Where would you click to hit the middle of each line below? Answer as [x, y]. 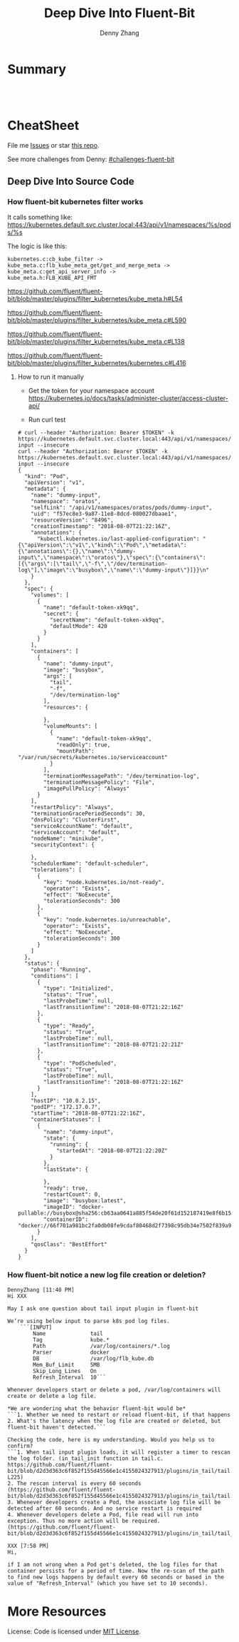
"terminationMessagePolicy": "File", [99, 783]
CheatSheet [43, 125]
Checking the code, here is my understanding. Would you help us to [111, 1439]
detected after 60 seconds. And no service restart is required [105, 1508]
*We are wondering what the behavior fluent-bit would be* [97, 1408]
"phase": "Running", [61, 970]
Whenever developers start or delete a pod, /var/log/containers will [114, 1389]
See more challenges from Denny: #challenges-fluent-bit [91, 159]
